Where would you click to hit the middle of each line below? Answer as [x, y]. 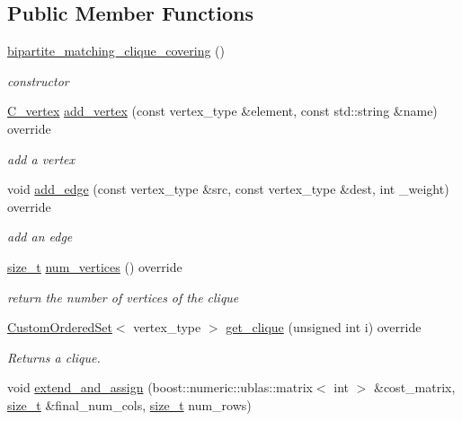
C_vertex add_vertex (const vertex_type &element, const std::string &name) [222, 111]
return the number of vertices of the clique [123, 297]
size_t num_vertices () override [95, 266]
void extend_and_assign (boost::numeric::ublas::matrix [160, 387]
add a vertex [41, 158]
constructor [38, 80]
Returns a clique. [54, 357]
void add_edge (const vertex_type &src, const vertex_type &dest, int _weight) [228, 189]
